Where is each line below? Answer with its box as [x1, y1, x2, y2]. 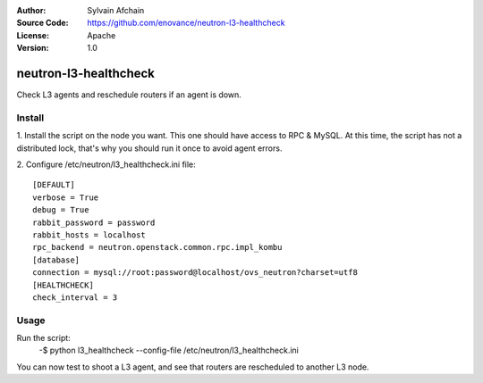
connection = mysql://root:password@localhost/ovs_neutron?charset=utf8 [32, 268, 358, 278]
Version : [16, 43, 49, 54]
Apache [87, 29, 116, 40]
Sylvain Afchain [87, 5, 145, 15]
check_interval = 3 [32, 292, 118, 303]
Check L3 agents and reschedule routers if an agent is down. [16, 89, 241, 100]
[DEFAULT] [32, 179, 75, 190]
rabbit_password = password [32, 217, 156, 228]
